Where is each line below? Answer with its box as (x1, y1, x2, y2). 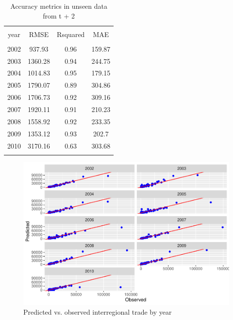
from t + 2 (43, 10, 75, 20)
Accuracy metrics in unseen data (10, 1, 107, 11)
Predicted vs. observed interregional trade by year (23, 307, 172, 317)
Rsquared (56, 29, 85, 39)
